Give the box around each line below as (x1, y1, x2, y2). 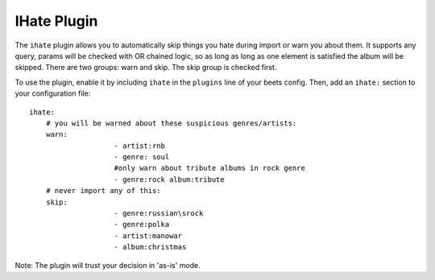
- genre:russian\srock (114, 209, 204, 218)
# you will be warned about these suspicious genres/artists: (45, 118, 297, 128)
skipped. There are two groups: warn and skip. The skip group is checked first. (14, 63, 277, 72)
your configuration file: (14, 89, 91, 98)
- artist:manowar (114, 231, 183, 241)
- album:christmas (114, 242, 187, 252)
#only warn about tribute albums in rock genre (114, 163, 305, 173)
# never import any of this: (45, 186, 161, 196)
